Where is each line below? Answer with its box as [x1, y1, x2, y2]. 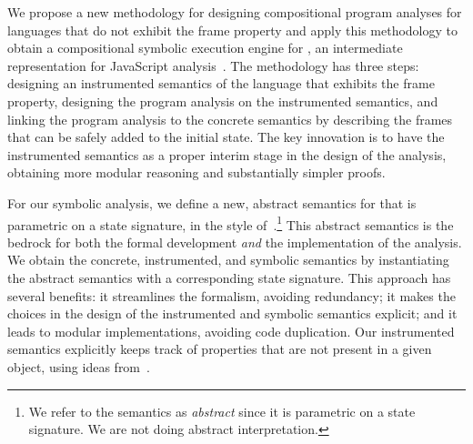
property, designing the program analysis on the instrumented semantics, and [7, 91, 438, 110]
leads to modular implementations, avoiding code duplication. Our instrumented [7, 321, 455, 340]
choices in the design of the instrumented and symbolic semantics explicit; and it [7, 304, 458, 323]
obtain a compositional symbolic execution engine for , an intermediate [7, 38, 403, 57]
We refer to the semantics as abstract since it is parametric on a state [28, 401, 416, 420]
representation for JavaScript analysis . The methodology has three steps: [7, 55, 419, 75]
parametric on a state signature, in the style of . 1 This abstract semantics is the [7, 212, 454, 234]
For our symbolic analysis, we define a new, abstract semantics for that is [7, 193, 417, 212]
